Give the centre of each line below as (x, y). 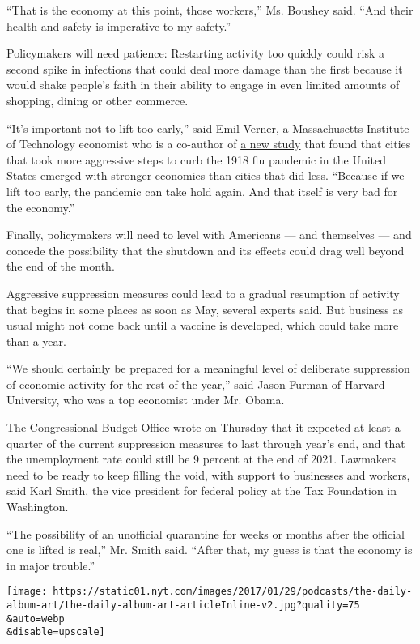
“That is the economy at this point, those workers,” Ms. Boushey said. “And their (210, 10)
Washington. (38, 507)
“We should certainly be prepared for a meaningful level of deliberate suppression (208, 368)
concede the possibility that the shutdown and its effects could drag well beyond (206, 250)
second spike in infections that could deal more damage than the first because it (205, 68)
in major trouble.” (51, 565)
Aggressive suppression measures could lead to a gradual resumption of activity (203, 293)
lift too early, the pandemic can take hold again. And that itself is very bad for (202, 191)
